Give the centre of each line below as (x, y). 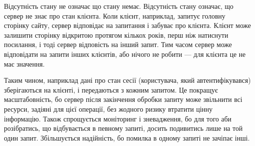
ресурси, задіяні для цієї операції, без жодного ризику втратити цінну (108, 109)
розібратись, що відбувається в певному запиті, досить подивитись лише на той (123, 128)
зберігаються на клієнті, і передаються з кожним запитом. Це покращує (111, 89)
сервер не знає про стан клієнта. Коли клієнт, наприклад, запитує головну (115, 15)
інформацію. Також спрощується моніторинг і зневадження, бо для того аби (118, 118)
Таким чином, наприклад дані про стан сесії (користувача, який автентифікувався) (127, 80)
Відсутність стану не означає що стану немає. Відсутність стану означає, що (119, 6)
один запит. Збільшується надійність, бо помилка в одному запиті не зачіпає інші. (127, 137)
